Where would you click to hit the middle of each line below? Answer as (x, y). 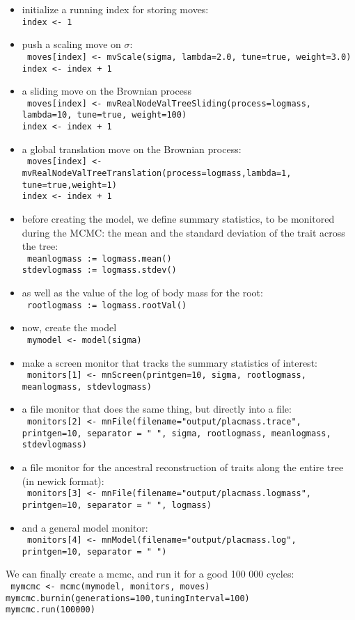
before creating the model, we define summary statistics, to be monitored (178, 218)
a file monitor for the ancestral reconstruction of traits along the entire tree (183, 467)
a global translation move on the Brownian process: (132, 149)
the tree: (40, 246)
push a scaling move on (71, 44)
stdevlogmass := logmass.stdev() (99, 270)
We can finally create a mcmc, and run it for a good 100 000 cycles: (150, 574)
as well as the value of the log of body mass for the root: (142, 293)
